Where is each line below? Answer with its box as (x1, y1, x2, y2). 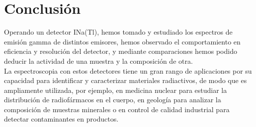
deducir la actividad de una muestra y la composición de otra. (4, 55, 193, 66)
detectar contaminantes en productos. (4, 114, 119, 124)
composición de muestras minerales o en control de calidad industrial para (4, 104, 230, 114)
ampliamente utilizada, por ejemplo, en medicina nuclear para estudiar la (4, 85, 227, 95)
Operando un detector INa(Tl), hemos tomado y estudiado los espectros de (4, 27, 233, 37)
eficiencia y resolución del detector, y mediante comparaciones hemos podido (4, 46, 237, 56)
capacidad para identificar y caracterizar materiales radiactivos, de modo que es (4, 75, 247, 85)
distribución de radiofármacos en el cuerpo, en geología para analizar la (4, 94, 221, 105)
